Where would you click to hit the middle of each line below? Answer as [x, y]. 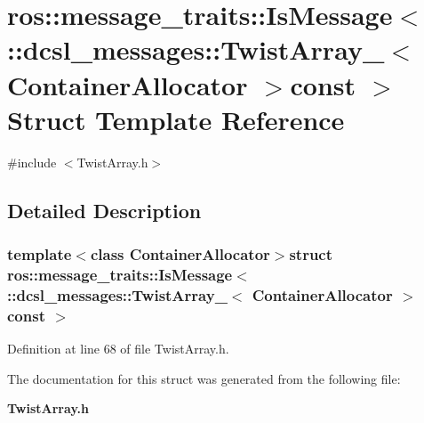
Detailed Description [104, 210]
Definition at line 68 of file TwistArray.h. [118, 349]
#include [32, 162]
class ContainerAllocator [180, 253]
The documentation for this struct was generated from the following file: [204, 378]
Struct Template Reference [176, 119]
